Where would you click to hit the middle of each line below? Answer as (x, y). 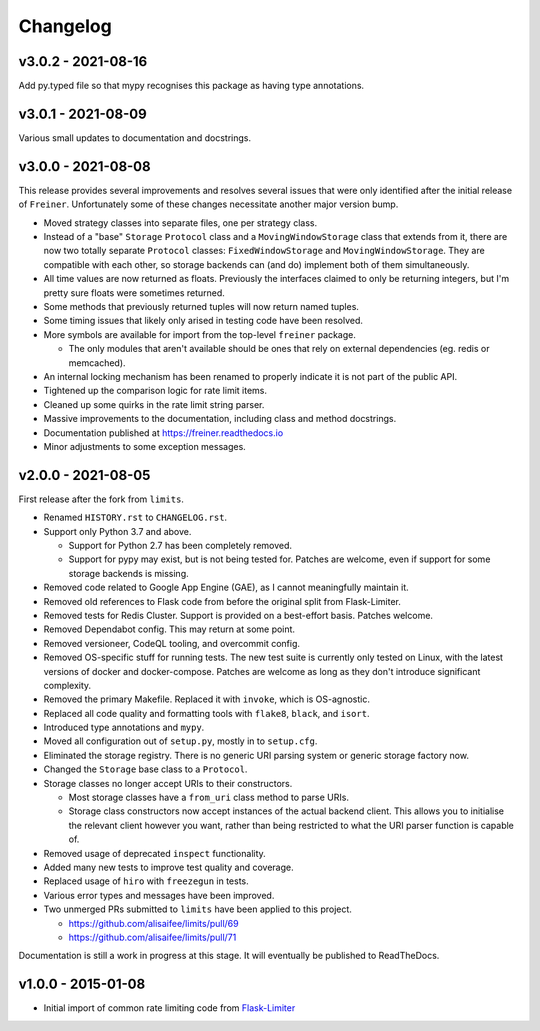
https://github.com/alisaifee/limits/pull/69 (153, 923)
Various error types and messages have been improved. (159, 895)
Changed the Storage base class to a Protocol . (145, 769)
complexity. (67, 685)
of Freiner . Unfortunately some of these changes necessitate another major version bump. (208, 204)
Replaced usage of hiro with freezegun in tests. (146, 881)
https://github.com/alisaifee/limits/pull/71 (152, 937)
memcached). (97, 362)
